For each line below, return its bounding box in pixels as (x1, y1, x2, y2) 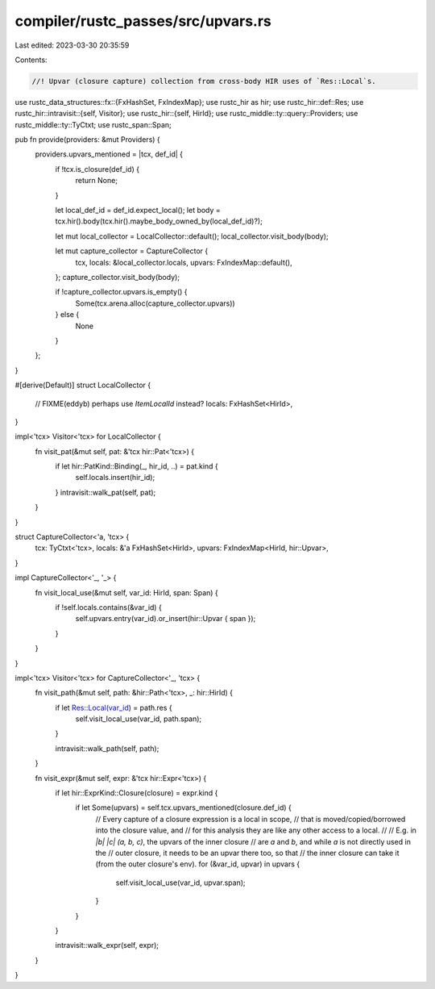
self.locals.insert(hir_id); (75, 473, 155, 482)
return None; (75, 176, 118, 186)
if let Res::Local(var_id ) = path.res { (55, 703, 172, 712)
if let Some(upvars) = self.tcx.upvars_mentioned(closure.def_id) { (75, 803, 292, 812)
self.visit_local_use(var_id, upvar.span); (115, 878, 246, 887)
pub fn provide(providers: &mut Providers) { (14, 135, 160, 144)
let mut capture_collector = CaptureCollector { (55, 246, 209, 256)
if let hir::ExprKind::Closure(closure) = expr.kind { (55, 788, 218, 798)
